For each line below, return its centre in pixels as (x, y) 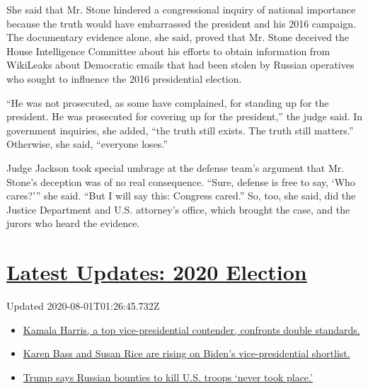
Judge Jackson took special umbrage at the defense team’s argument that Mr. (176, 167)
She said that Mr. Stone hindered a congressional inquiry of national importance (181, 9)
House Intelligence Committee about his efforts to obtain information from (168, 51)
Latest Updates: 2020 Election (157, 272)
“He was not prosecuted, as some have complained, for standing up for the (168, 102)
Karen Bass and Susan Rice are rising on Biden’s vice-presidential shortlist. (186, 353)
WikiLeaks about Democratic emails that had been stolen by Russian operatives (180, 65)
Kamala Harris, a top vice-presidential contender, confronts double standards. (191, 329)
